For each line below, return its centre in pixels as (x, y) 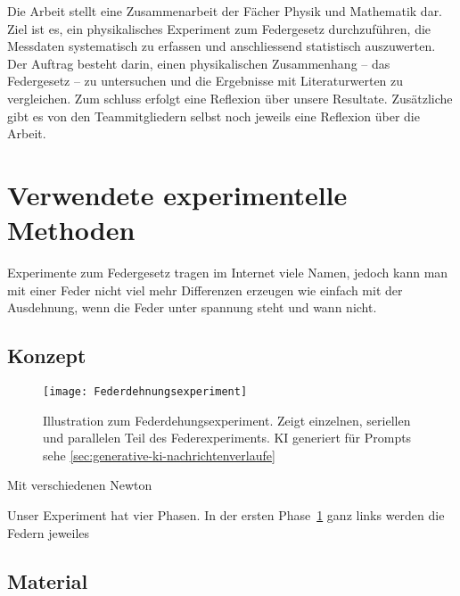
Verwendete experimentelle (177, 194)
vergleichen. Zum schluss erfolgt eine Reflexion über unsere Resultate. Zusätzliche (230, 98)
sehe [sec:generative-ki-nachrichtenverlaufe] (159, 455)
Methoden (71, 230)
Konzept (47, 356)
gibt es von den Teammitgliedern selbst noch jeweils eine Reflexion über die (214, 116)
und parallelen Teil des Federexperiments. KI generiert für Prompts (227, 438)
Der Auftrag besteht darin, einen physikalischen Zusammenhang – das (199, 63)
